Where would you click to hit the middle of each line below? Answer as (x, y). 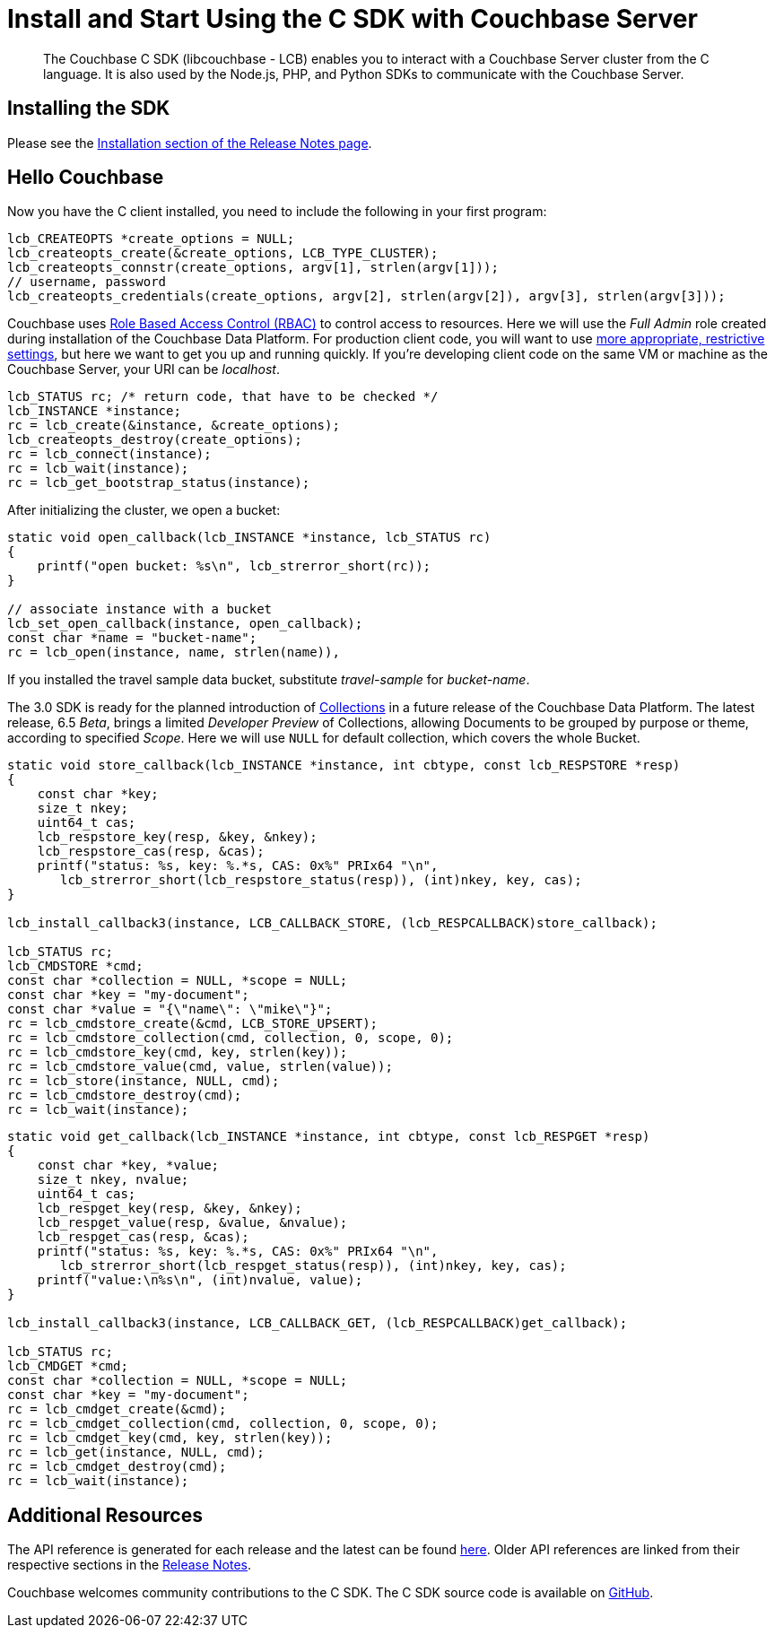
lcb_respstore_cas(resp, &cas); (151, 852)
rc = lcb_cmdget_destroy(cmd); (117, 1467)
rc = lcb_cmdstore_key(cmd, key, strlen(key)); (178, 1052)
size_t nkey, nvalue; (113, 1180)
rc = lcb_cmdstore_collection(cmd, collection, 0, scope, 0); (231, 1038)
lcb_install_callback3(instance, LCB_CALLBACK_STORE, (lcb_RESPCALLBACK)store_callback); (332, 923)
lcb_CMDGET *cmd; (68, 1366)
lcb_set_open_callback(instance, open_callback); (185, 624)
